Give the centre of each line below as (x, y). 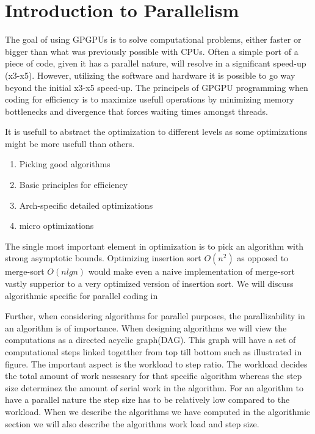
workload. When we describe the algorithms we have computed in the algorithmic (158, 411)
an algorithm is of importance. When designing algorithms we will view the (146, 327)
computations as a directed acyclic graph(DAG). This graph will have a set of (150, 340)
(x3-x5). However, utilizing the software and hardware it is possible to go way (150, 75)
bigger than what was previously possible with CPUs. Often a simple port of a (152, 51)
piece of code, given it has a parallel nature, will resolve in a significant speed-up (156, 63)
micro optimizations (56, 226)
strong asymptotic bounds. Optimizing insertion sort (103, 258)
